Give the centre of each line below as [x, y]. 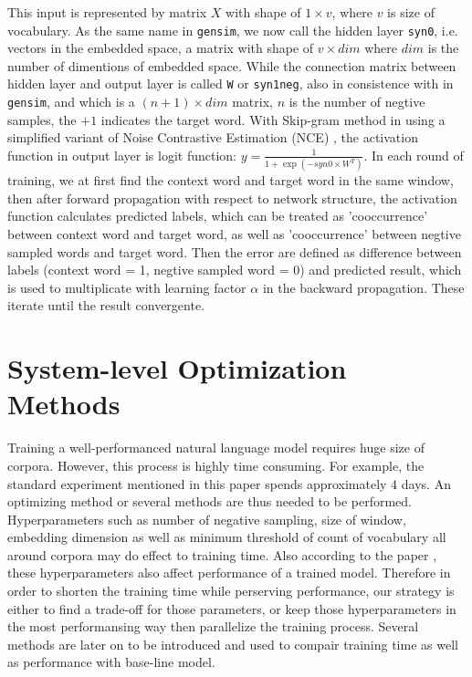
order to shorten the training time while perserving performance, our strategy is [231, 591]
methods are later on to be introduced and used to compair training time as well [233, 644]
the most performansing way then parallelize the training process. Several [213, 626]
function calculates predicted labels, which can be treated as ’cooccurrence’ [218, 216]
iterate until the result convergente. [106, 305]
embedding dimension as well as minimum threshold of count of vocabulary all [227, 537]
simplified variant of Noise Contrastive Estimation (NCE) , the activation [213, 137]
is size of [411, 12]
